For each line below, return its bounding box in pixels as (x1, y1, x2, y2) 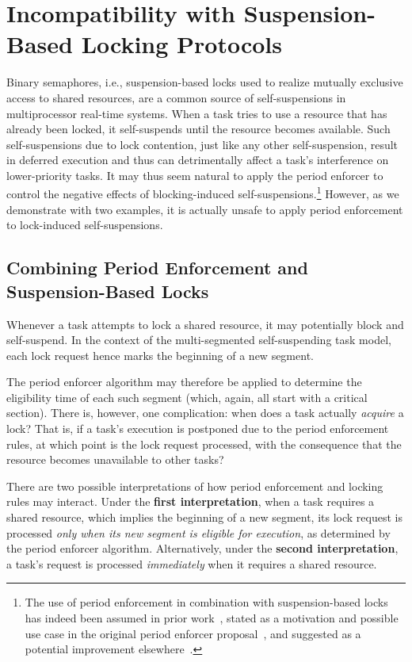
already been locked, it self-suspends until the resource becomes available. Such (6, 121, 391, 137)
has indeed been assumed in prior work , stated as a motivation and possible (25, 610, 399, 626)
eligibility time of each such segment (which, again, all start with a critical (6, 388, 368, 405)
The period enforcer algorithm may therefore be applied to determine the (6, 373, 362, 390)
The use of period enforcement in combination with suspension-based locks (25, 594, 388, 610)
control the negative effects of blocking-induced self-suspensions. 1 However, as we (6, 183, 399, 202)
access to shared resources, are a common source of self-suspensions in (6, 89, 346, 105)
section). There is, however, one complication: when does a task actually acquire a (6, 404, 404, 421)
